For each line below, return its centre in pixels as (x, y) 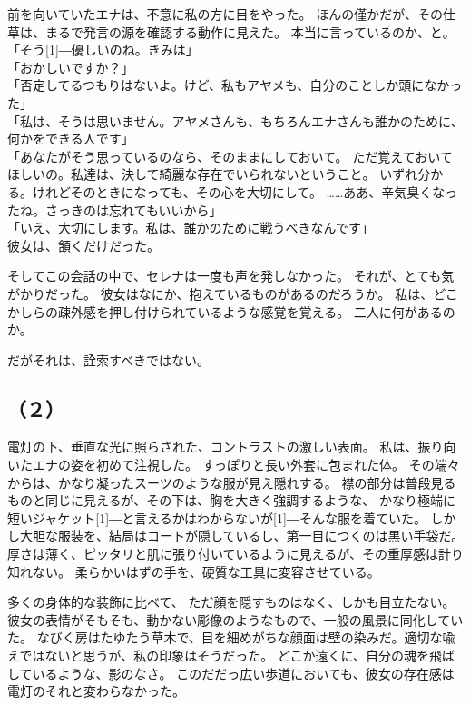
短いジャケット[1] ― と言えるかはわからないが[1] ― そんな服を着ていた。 (217, 517)
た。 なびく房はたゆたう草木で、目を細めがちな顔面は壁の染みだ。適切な (225, 637)
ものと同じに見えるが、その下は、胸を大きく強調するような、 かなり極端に (231, 500)
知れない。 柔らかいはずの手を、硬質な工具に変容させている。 (194, 571)
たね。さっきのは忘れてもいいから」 (115, 209)
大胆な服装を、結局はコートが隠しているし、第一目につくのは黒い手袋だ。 (242, 536)
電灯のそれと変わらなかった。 (96, 691)
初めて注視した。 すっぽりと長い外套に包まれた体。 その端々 (278, 465)
